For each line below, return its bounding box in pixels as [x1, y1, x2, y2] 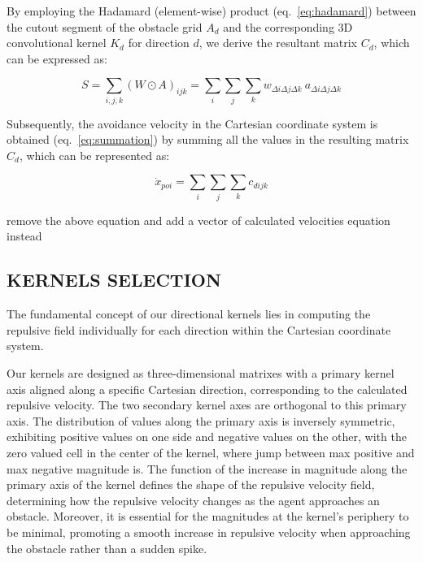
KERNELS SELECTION [7, 267, 221, 292]
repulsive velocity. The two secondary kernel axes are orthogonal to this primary [7, 396, 407, 413]
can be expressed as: [7, 50, 107, 67]
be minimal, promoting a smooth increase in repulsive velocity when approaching [7, 523, 411, 540]
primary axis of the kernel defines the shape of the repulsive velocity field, [7, 476, 375, 493]
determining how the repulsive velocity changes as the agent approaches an [7, 491, 380, 508]
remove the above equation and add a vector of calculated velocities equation [7, 211, 390, 228]
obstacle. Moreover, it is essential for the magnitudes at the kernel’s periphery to [7, 508, 409, 525]
